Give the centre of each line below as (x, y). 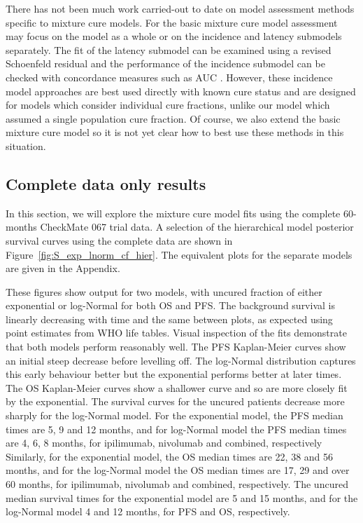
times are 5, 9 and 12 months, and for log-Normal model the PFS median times (176, 429)
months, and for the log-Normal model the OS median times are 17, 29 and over (178, 470)
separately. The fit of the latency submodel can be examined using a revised (169, 49)
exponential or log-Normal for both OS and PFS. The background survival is (170, 305)
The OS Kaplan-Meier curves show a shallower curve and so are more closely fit (177, 387)
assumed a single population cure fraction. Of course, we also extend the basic (173, 118)
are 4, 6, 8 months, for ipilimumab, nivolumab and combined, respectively (164, 443)
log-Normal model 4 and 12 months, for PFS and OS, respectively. (148, 511)
